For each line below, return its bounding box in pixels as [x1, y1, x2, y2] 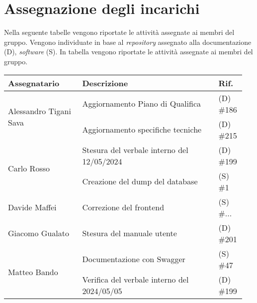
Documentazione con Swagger [82, 253, 185, 265]
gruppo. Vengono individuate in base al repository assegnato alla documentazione [4, 36, 252, 47]
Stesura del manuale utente [82, 227, 177, 239]
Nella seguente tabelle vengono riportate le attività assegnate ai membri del [4, 27, 235, 37]
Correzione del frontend [82, 201, 165, 213]
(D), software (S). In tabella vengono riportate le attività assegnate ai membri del [4, 46, 253, 57]
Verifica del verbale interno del [82, 273, 189, 285]
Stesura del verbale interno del [82, 144, 188, 155]
